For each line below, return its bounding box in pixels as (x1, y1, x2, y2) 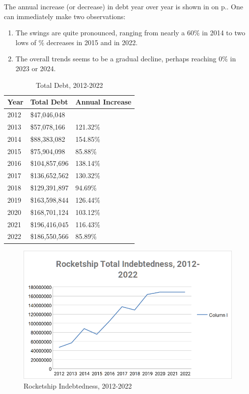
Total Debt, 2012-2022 (36, 79, 103, 90)
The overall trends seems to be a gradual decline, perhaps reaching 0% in (15, 53, 236, 64)
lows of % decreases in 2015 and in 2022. (15, 37, 138, 47)
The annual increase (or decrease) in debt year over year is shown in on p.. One (4, 1, 244, 11)
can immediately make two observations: (4, 11, 126, 21)
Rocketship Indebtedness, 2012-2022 (24, 380, 132, 391)
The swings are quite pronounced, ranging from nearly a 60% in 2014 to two (15, 27, 246, 38)
